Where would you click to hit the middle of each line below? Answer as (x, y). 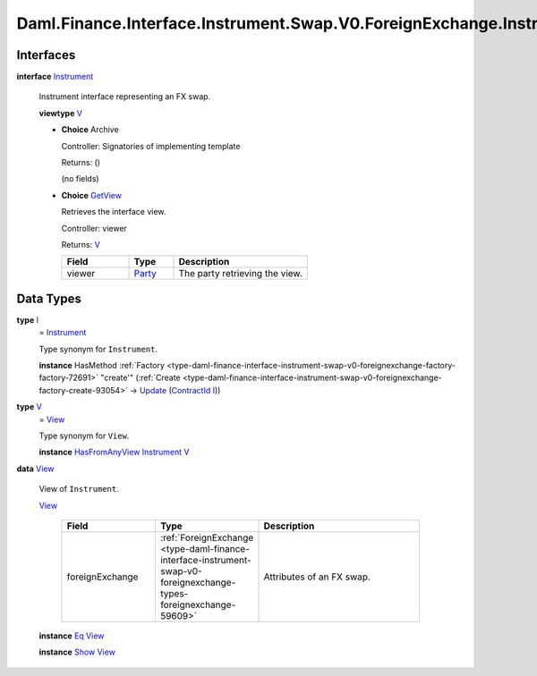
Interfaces (46, 55)
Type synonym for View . (84, 435)
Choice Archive (90, 130)
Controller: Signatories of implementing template (151, 146)
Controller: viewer (94, 228)
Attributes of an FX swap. (317, 577)
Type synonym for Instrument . (98, 349)
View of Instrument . (79, 489)
